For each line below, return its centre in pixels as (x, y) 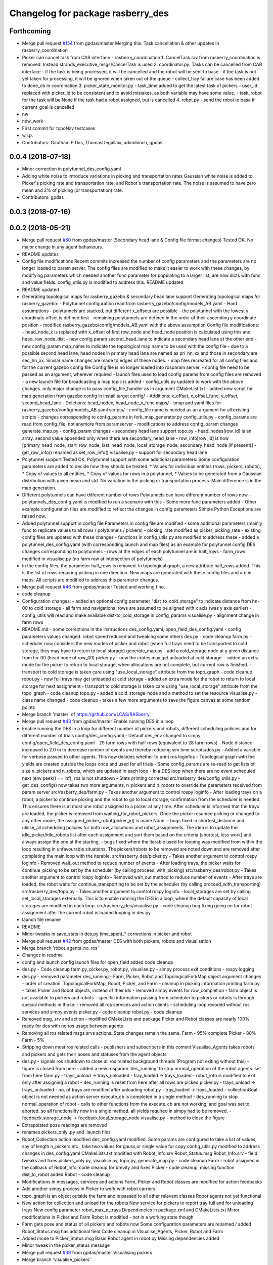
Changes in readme (42, 955)
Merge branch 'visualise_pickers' (56, 1259)
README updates (40, 254)
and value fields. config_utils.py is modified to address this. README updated (103, 282)
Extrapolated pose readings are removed (64, 1125)
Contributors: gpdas (43, 197)
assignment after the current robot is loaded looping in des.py (86, 913)
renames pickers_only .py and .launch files (66, 1132)
